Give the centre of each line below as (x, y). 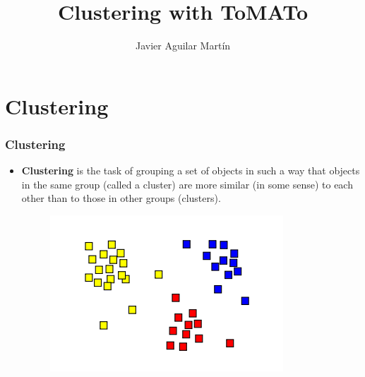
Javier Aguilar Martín (183, 46)
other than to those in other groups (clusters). (121, 198)
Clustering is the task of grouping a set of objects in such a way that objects (191, 170)
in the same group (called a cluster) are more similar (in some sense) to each (187, 184)
